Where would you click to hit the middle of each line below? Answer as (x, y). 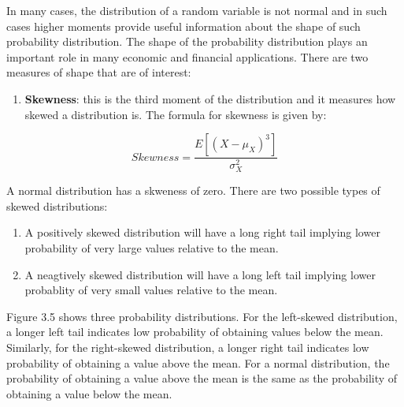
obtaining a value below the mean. (89, 393)
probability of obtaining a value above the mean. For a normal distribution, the (198, 362)
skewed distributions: (57, 205)
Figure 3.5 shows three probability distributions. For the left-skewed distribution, (202, 316)
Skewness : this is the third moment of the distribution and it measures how (210, 98)
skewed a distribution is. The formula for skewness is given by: (176, 114)
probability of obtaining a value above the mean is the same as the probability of (202, 378)
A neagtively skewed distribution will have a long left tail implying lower (200, 274)
